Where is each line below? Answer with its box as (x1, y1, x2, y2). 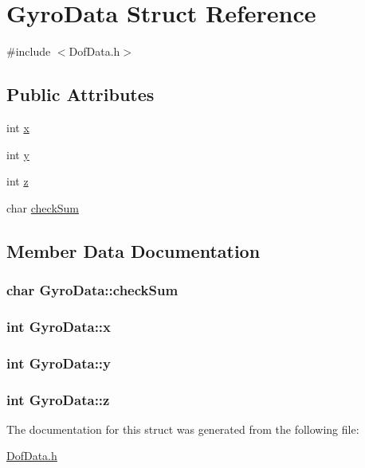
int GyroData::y (6, 353, 112, 372)
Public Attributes (6, 82, 155, 107)
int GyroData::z (6, 389, 110, 409)
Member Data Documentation (6, 238, 261, 263)
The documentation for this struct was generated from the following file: (6, 420, 359, 437)
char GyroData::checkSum (6, 280, 179, 299)
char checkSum (6, 199, 80, 216)
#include (6, 43, 51, 60)
